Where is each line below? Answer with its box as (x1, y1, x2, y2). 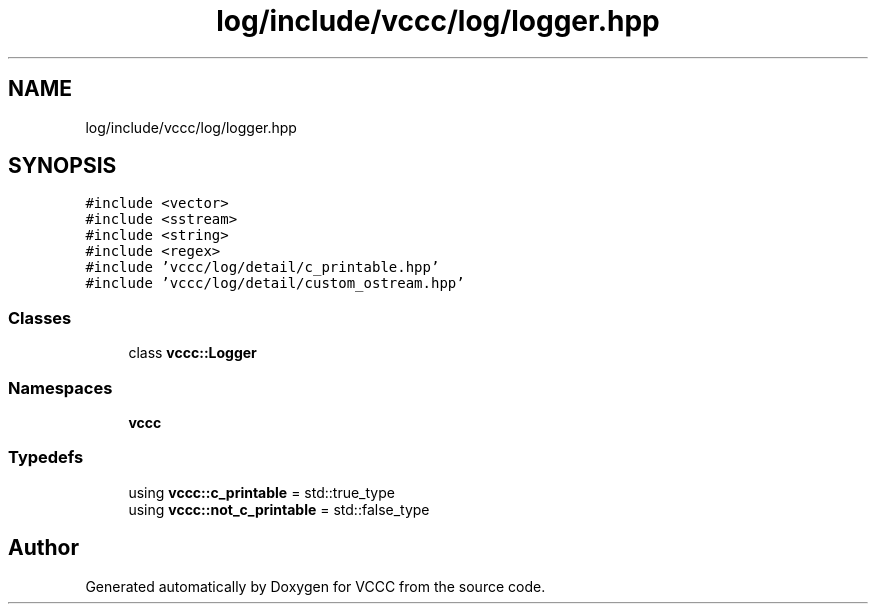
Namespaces (8, 377, 113, 398)
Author (8, 535, 79, 561)
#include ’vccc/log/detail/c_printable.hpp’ (85, 259, 440, 276)
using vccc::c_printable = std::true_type (128, 483, 395, 501)
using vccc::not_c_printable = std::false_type (128, 500, 430, 518)
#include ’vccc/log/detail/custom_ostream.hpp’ (85, 275, 465, 292)
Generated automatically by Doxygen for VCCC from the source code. (85, 577, 546, 595)
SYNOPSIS (8, 153, 117, 179)
